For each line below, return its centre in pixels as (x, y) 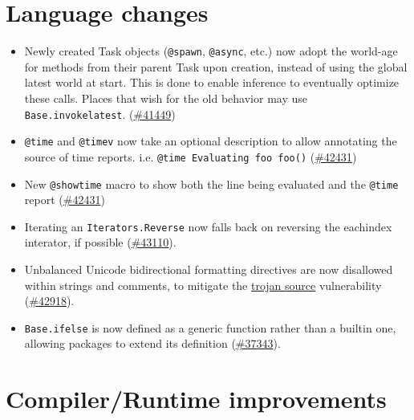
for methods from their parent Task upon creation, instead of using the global (216, 66)
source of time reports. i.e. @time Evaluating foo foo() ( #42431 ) (191, 156)
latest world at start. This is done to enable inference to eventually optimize (212, 82)
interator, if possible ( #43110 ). (100, 242)
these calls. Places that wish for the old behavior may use (166, 98)
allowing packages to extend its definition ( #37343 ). (152, 343)
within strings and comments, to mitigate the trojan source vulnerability (203, 285)
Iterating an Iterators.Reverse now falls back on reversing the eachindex (208, 226)
